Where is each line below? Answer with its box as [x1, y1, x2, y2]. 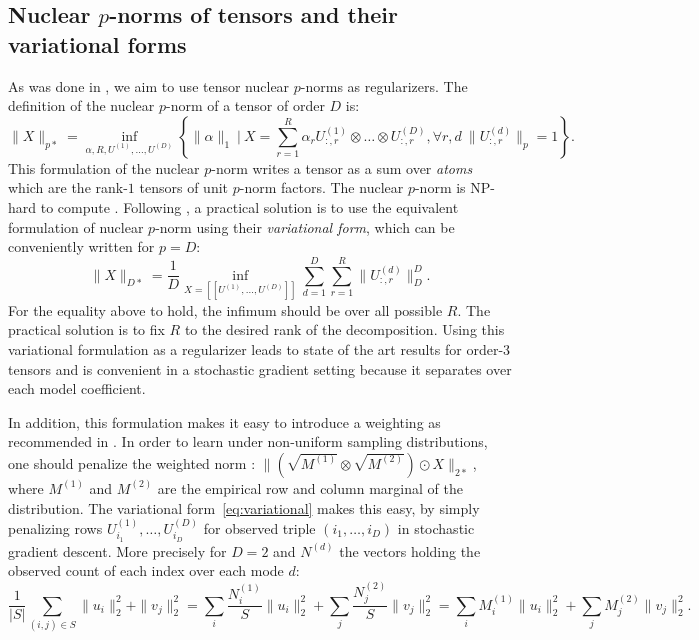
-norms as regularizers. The [300, 75, 468, 96]
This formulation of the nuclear [8, 157, 200, 178]
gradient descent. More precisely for [8, 540, 227, 561]
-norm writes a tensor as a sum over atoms [211, 157, 473, 178]
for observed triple [203, 517, 316, 538]
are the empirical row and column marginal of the [157, 477, 463, 498]
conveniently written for [8, 236, 155, 257]
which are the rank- [8, 177, 128, 198]
